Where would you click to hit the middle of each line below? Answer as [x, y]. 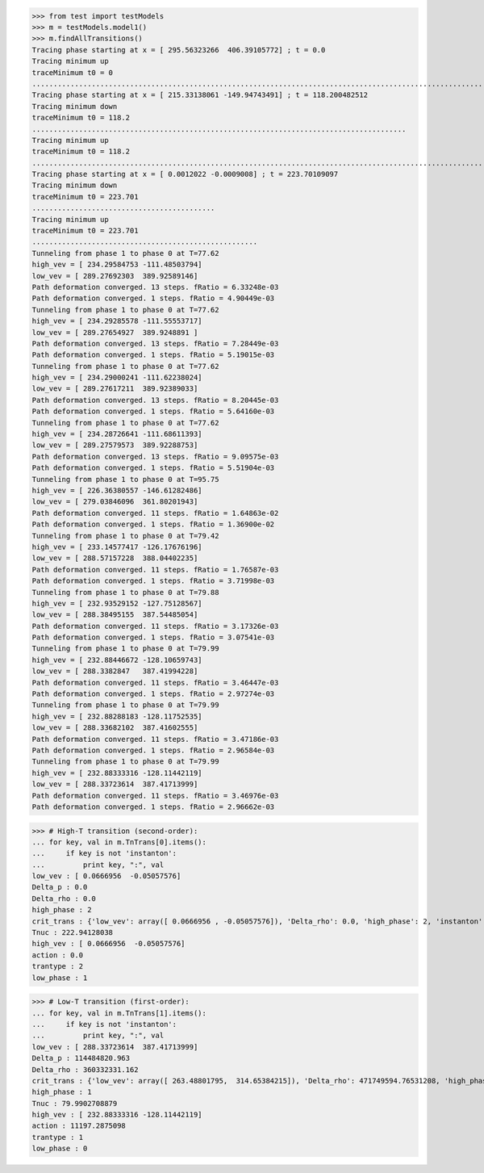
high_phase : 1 [62, 1092]
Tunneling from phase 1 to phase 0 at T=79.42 [125, 536]
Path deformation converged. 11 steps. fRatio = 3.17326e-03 [155, 626]
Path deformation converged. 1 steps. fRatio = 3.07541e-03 [153, 637]
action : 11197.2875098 [79, 1126]
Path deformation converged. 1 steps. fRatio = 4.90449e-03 [153, 298]
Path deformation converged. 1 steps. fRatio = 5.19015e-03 [153, 355]
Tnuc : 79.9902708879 [75, 1103]
